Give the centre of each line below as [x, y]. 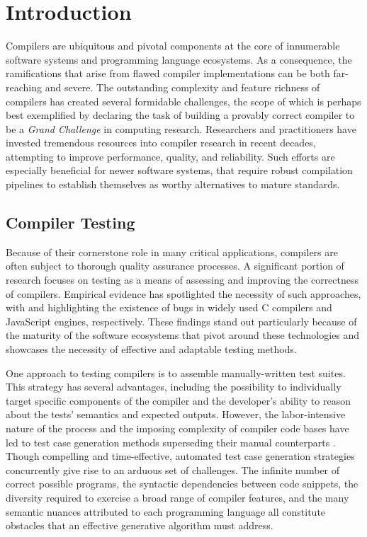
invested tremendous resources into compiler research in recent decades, [161, 143]
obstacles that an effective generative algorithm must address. [140, 525]
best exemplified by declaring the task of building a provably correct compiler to [180, 115]
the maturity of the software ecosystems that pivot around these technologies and [183, 335]
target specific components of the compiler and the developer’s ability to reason [178, 400]
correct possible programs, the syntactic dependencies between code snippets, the [182, 484]
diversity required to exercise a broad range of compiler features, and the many [177, 497]
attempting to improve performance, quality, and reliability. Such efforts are [170, 156]
